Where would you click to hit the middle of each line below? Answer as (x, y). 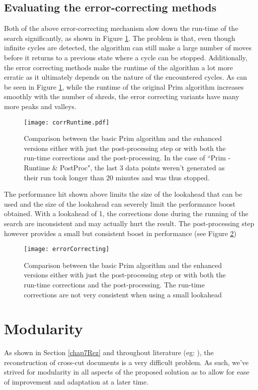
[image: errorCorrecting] (67, 249)
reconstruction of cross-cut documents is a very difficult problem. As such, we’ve (126, 362)
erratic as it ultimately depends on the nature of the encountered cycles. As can (126, 77)
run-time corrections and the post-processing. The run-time (114, 284)
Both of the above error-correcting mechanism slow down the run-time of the (121, 28)
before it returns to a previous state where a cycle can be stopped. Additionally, (126, 57)
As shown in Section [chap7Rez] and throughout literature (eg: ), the (109, 352)
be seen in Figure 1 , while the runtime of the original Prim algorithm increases (124, 86)
